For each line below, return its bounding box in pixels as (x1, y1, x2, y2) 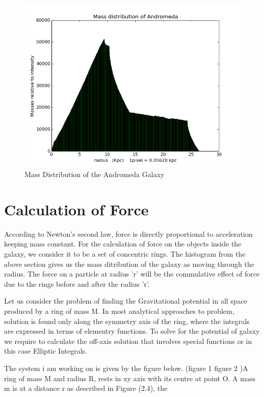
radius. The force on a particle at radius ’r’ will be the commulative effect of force (4, 268, 260, 279)
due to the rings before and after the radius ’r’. (4, 278, 150, 289)
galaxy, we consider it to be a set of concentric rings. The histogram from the (4, 249, 246, 259)
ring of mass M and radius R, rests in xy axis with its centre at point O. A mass (4, 373, 255, 383)
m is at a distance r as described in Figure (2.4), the (4, 383, 168, 393)
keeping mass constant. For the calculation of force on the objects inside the (4, 238, 242, 249)
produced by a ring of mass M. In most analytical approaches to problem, (4, 306, 234, 316)
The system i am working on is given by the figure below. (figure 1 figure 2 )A (4, 363, 248, 373)
